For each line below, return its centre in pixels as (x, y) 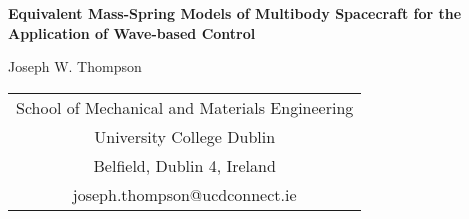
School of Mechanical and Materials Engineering (185, 107)
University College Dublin (185, 136)
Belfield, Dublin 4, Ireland (184, 165)
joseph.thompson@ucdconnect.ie (184, 194)
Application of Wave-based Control (132, 32)
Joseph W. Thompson (75, 66)
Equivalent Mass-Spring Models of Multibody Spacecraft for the (235, 13)
